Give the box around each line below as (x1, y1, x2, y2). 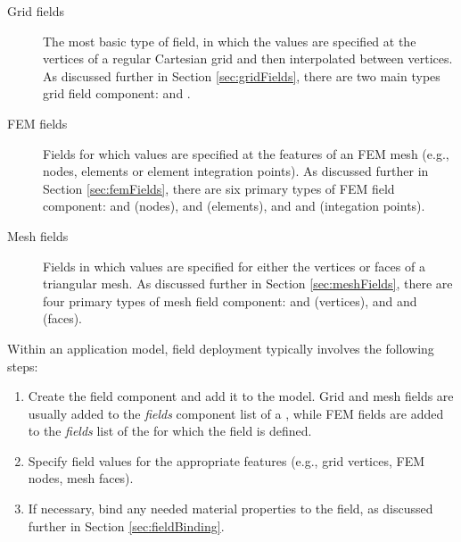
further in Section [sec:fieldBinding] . (28, 516, 225, 535)
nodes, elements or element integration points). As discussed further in (43, 162, 429, 180)
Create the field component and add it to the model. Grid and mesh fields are (28, 387, 454, 405)
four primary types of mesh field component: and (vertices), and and (43, 291, 417, 310)
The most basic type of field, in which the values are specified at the (43, 31, 416, 50)
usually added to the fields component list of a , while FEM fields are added (28, 404, 444, 422)
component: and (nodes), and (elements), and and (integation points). (43, 196, 425, 215)
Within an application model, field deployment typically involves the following (7, 338, 434, 357)
